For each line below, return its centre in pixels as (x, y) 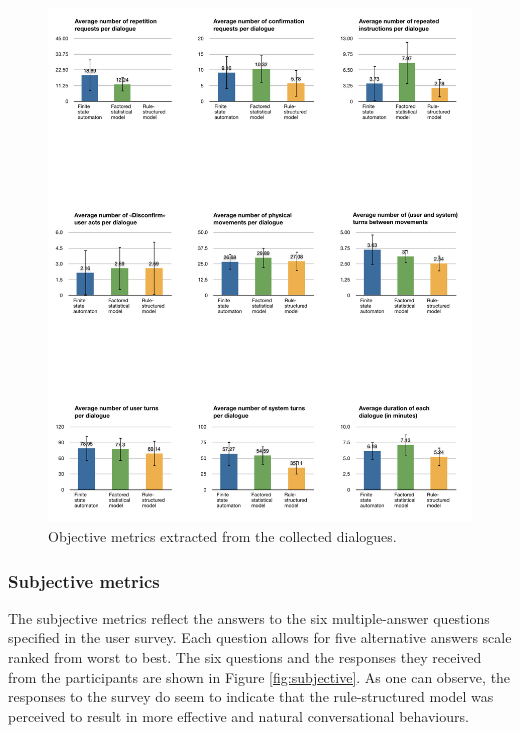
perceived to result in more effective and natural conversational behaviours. (238, 715)
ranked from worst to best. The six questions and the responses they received (245, 657)
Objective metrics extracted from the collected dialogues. (222, 536)
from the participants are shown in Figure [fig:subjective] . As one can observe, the (259, 676)
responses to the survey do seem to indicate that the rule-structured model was (251, 696)
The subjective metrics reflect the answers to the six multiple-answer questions (249, 617)
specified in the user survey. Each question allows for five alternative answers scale (260, 637)
